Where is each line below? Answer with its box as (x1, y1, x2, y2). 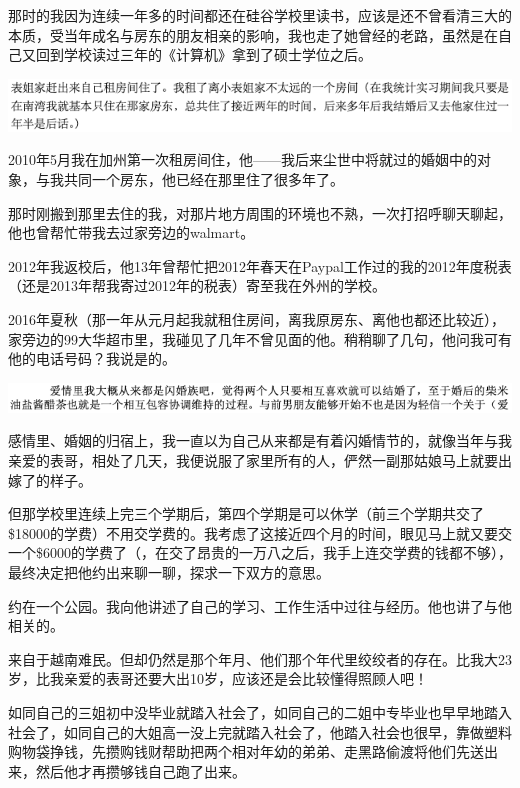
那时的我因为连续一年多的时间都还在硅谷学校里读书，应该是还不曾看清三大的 (8, 5, 512, 25)
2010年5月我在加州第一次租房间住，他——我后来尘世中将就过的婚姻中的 (8, 149, 477, 170)
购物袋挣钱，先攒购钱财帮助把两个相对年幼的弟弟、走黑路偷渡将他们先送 (8, 741, 484, 762)
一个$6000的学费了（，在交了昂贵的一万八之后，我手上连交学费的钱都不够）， (8, 542, 512, 563)
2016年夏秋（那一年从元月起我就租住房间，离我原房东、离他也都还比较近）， (8, 308, 505, 329)
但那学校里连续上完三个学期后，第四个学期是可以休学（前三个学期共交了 (8, 503, 484, 524)
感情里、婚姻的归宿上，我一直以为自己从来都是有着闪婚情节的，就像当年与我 (8, 430, 512, 451)
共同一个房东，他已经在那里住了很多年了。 (63, 169, 344, 190)
